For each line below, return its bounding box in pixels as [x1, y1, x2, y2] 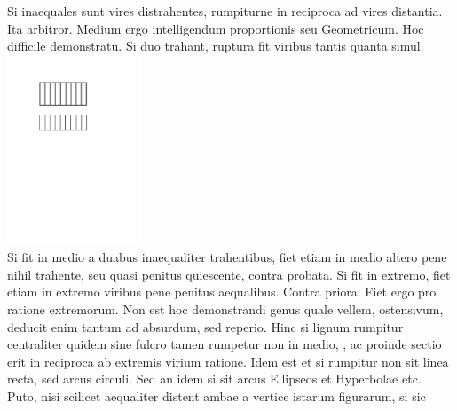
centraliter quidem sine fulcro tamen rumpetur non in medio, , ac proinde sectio [7, 335, 442, 353]
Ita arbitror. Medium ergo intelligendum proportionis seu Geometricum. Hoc [7, 19, 424, 37]
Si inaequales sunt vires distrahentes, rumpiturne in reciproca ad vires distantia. [7, 2, 443, 20]
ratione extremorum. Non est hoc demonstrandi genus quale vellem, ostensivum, [7, 299, 444, 318]
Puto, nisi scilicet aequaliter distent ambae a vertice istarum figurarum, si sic [7, 386, 426, 405]
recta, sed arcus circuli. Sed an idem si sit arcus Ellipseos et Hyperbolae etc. [7, 369, 422, 388]
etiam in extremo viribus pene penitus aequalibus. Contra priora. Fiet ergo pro [7, 282, 437, 301]
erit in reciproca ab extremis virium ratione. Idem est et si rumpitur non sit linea [7, 352, 449, 370]
